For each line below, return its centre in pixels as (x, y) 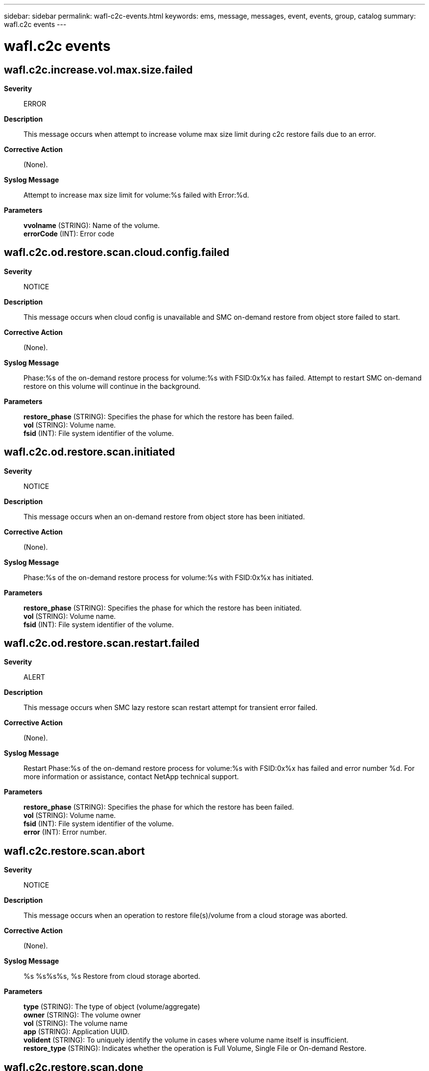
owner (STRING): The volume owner (82, 1015)
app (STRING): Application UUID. (76, 1032)
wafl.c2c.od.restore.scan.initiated (90, 452)
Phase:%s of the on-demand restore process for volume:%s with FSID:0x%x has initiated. (169, 577)
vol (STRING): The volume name (76, 1023)
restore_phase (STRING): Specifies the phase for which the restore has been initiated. (163, 608)
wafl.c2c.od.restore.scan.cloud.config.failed (117, 253)
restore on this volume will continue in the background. (112, 386)
